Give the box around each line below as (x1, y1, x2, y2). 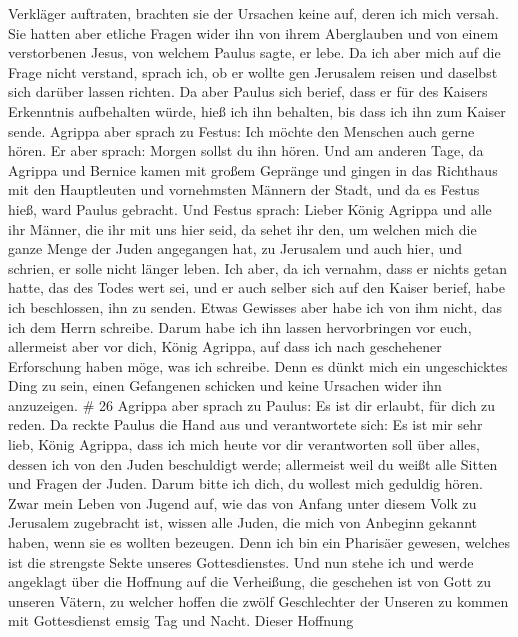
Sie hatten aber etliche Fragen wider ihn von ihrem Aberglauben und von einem (8, 22, 499, 43)
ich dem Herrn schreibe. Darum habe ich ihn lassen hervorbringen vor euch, (8, 316, 472, 337)
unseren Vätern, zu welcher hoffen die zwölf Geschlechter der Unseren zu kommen (8, 590, 509, 611)
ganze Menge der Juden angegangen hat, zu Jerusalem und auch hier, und (8, 238, 463, 259)
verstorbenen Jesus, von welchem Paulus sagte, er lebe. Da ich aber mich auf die (8, 42, 501, 63)
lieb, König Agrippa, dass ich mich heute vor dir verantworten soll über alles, (8, 434, 480, 455)
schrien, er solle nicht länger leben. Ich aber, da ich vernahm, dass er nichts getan (8, 257, 508, 278)
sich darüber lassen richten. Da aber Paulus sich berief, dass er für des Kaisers (8, 81, 488, 102)
